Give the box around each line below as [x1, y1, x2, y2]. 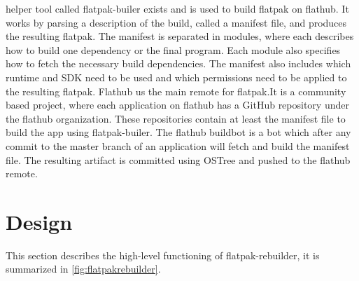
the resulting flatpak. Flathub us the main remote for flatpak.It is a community [6, 83, 346, 98]
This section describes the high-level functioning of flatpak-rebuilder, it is [6, 247, 320, 262]
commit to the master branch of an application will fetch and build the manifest [6, 138, 350, 153]
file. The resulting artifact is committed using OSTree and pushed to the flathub [6, 152, 351, 167]
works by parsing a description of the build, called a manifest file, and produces [6, 15, 347, 29]
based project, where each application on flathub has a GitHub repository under [6, 97, 349, 112]
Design [6, 207, 73, 235]
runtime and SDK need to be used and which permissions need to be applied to [6, 69, 347, 84]
